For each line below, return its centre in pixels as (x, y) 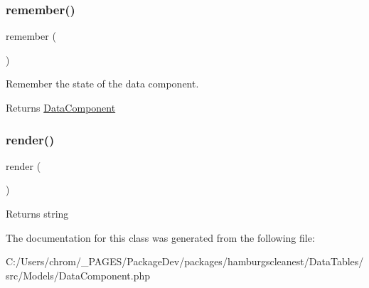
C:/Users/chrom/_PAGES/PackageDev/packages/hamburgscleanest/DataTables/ (185, 261)
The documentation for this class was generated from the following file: (160, 237)
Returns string (37, 213)
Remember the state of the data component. (102, 84)
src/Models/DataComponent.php (78, 275)
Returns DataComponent (61, 107)
